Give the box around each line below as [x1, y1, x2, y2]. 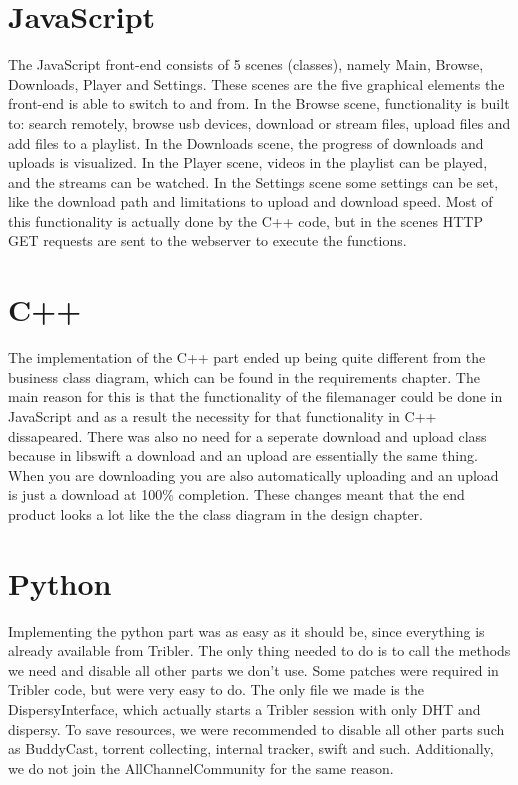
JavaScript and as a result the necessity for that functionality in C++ [8, 405, 437, 426]
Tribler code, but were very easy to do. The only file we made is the [8, 679, 424, 700]
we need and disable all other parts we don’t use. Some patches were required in [8, 659, 499, 680]
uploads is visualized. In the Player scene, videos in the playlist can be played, [8, 152, 488, 173]
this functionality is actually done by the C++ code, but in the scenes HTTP [8, 210, 483, 231]
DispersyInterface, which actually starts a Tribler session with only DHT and [8, 699, 481, 720]
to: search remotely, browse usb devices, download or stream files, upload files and [8, 112, 511, 133]
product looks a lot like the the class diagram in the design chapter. [8, 503, 423, 524]
